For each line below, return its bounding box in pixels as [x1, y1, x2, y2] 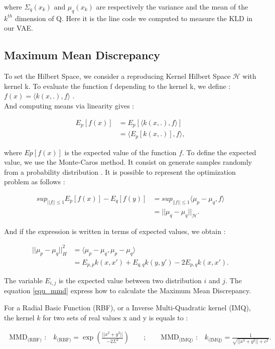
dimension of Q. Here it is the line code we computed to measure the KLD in [15, 13, 253, 23]
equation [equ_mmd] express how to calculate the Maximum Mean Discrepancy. [4, 285, 251, 296]
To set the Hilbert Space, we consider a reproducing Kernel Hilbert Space [4, 71, 231, 81]
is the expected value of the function [64, 147, 177, 157]
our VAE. [4, 23, 33, 33]
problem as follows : [4, 176, 65, 187]
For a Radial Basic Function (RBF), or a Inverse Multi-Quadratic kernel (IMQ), [4, 302, 251, 313]
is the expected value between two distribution [58, 275, 202, 286]
